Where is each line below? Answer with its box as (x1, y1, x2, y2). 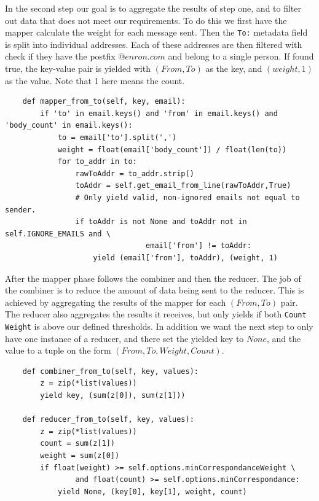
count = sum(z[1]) (40, 439, 115, 448)
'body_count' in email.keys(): (5, 121, 133, 130)
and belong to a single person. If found (168, 50, 314, 63)
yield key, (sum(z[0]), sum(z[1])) (40, 391, 186, 400)
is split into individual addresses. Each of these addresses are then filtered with (5, 37, 302, 50)
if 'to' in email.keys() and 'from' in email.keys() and (40, 109, 278, 118)
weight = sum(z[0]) (40, 451, 120, 460)
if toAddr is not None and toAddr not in (75, 217, 247, 227)
